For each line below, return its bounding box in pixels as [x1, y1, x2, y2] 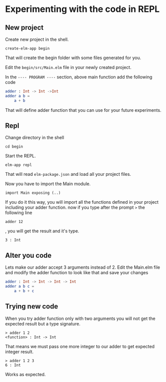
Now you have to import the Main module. [5, 181, 91, 187]
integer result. [5, 349, 34, 355]
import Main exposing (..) [5, 190, 61, 196]
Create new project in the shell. [5, 36, 69, 42]
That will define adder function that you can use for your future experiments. [5, 107, 162, 113]
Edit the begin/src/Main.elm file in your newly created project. [5, 65, 132, 70]
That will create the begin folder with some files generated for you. [5, 55, 141, 61]
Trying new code [5, 302, 58, 311]
